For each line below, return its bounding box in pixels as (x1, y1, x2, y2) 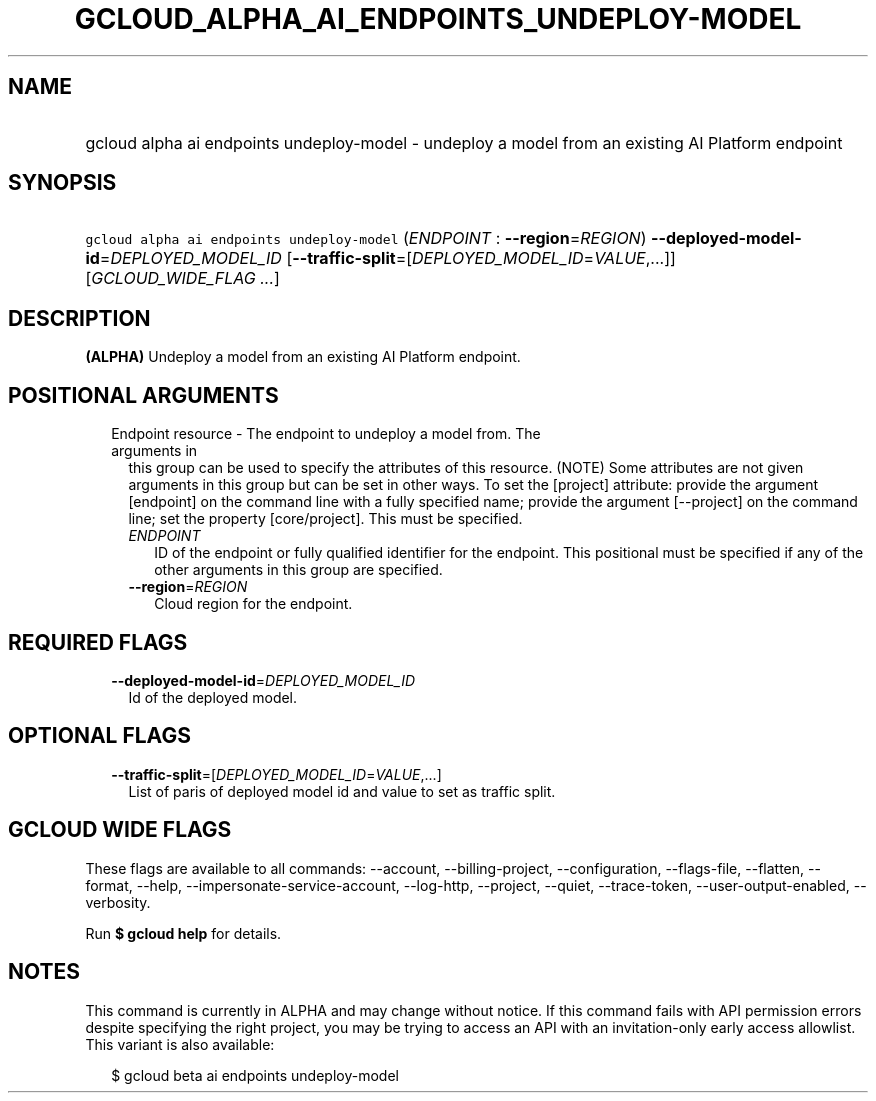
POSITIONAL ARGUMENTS (8, 382, 279, 408)
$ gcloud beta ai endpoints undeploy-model (111, 1066, 399, 1084)
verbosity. (85, 893, 151, 911)
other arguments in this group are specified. (154, 561, 443, 579)
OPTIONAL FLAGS (8, 723, 191, 749)
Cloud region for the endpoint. (154, 595, 353, 613)
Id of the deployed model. (128, 688, 298, 706)
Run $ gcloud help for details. (85, 924, 282, 942)
